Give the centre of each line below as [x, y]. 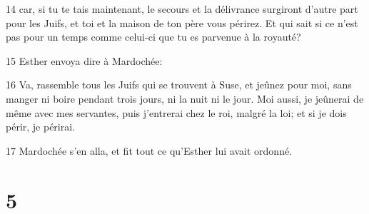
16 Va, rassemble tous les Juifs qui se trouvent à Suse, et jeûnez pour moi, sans [179, 85]
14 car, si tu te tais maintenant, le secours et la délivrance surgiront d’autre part [182, 9]
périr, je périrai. [41, 127]
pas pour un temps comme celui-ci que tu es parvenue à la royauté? [153, 37]
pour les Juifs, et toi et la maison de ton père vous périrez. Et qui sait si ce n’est [182, 22]
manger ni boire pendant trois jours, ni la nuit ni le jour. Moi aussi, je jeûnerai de [185, 98]
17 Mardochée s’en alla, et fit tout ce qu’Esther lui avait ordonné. [149, 150]
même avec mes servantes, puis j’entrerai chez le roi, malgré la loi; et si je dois [176, 112]
